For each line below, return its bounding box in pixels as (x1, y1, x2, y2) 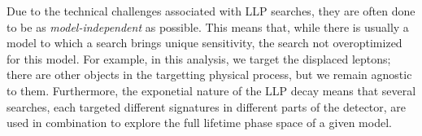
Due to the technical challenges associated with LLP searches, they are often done (7, 2, 415, 19)
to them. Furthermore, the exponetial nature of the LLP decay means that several (7, 81, 416, 99)
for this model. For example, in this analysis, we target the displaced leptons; (7, 50, 391, 67)
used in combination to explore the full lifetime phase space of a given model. (7, 114, 392, 131)
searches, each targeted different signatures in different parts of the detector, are (7, 98, 407, 115)
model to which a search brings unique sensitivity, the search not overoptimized (7, 34, 402, 51)
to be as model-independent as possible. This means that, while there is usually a (7, 18, 409, 35)
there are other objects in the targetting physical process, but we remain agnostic (7, 66, 412, 83)
